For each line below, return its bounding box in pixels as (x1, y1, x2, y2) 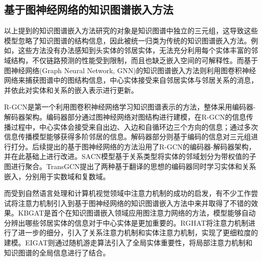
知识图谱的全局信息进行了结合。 (4, 247, 110, 257)
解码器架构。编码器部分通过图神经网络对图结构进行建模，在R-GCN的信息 (4, 111, 246, 122)
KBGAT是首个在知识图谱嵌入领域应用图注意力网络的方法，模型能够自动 (18, 207, 256, 218)
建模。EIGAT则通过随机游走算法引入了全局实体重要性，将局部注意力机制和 (4, 237, 253, 248)
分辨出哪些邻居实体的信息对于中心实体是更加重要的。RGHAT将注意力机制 (4, 217, 248, 228)
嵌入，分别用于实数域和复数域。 (4, 171, 110, 181)
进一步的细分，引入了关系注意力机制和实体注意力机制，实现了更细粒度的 (18, 227, 258, 238)
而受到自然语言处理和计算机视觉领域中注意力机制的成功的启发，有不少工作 (4, 188, 251, 198)
